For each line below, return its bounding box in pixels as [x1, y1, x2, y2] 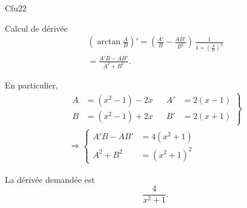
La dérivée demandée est [5, 173, 95, 185]
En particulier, [5, 78, 58, 91]
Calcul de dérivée [5, 22, 68, 34]
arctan [97, 38, 121, 47]
